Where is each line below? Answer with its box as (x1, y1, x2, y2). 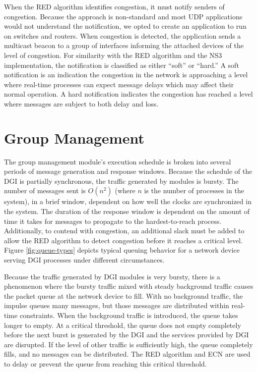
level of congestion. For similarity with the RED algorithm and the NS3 (4, 50, 222, 60)
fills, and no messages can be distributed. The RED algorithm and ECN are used (4, 349, 251, 359)
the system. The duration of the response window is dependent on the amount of (4, 206, 250, 216)
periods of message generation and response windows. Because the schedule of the (4, 166, 253, 176)
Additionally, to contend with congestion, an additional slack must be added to (4, 225, 245, 236)
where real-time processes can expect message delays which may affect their (4, 79, 234, 89)
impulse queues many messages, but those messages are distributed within (4, 300, 229, 311)
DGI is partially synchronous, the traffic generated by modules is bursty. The (4, 175, 239, 186)
